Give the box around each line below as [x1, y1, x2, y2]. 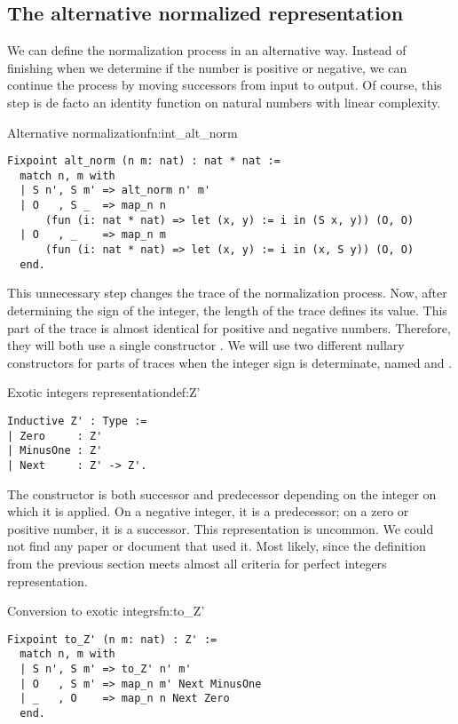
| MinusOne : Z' [7, 444, 103, 457]
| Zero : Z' [7, 429, 103, 442]
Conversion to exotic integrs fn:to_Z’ [7, 601, 205, 620]
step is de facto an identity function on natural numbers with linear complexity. [7, 92, 441, 111]
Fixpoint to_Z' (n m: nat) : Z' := [7, 633, 217, 646]
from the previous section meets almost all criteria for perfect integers [7, 553, 387, 572]
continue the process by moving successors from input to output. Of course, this [7, 76, 442, 94]
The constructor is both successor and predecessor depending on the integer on [7, 484, 437, 503]
